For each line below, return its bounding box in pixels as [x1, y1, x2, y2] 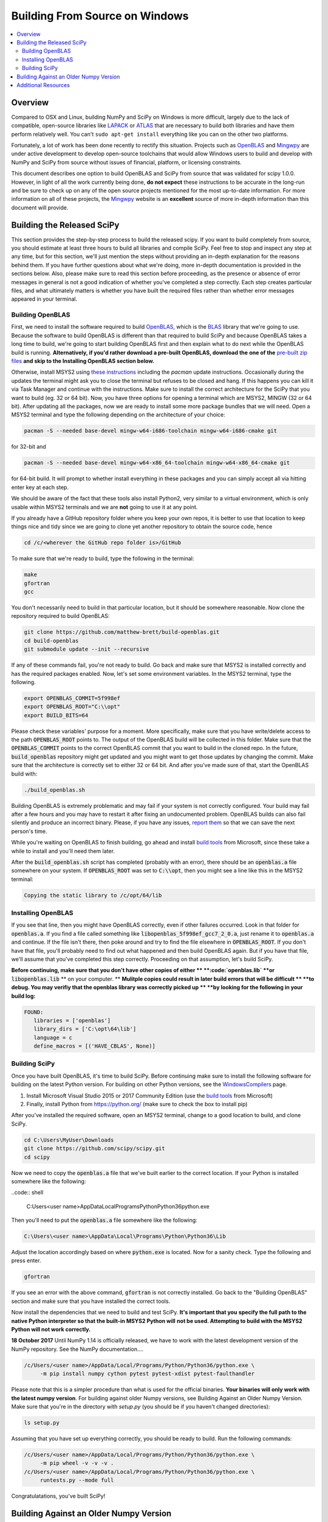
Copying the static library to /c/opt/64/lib [24, 892, 162, 899]
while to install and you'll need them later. [11, 847, 115, 855]
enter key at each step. [11, 483, 69, 491]
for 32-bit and [11, 443, 47, 451]
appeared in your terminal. [11, 295, 78, 303]
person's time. [11, 827, 48, 835]
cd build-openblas [24, 637, 79, 644]
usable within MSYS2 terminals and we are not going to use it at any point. [11, 503, 198, 511]
